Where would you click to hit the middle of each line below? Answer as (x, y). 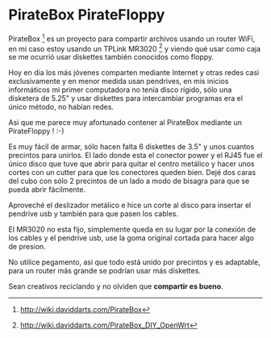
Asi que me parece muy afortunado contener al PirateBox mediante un (125, 123)
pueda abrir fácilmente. (47, 190)
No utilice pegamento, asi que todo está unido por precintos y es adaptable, (134, 262)
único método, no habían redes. (61, 107)
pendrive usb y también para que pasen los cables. (94, 214)
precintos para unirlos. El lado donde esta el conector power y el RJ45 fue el (135, 156)
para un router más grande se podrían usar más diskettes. (105, 271)
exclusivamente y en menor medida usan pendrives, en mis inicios (119, 81)
